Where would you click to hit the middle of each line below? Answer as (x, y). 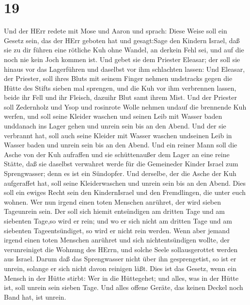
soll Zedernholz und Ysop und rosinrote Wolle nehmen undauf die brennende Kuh (125, 106)
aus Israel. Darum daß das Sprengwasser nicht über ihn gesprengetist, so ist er (120, 259)
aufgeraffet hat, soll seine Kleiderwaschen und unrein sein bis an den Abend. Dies (125, 183)
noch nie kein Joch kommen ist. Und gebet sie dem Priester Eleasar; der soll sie (122, 59)
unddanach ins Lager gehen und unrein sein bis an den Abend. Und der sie (115, 126)
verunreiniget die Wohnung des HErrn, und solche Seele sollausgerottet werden (121, 249)
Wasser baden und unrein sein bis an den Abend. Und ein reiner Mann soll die (121, 145)
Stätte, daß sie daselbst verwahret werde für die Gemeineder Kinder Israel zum (121, 164)
